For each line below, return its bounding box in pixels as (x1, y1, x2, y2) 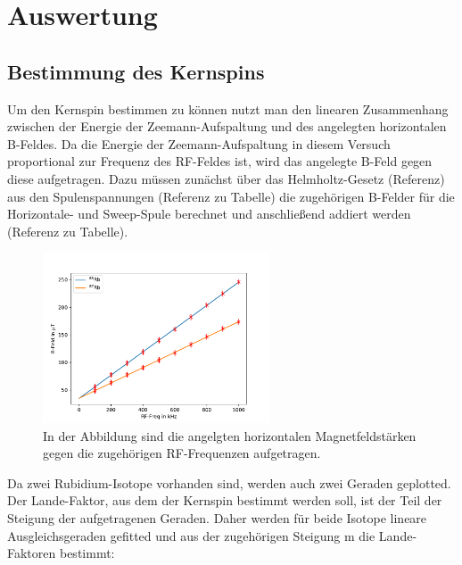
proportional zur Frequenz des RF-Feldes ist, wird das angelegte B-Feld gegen (7, 152, 433, 170)
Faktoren (7, 544, 56, 562)
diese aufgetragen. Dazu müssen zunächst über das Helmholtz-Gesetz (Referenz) (7, 169, 445, 187)
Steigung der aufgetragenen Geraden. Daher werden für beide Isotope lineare (7, 509, 427, 528)
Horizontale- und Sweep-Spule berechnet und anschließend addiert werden (7, 204, 411, 223)
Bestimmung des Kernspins (7, 57, 265, 85)
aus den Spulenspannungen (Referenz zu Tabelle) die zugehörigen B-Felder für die (7, 187, 455, 205)
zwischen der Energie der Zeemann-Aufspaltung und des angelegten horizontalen (7, 117, 447, 136)
